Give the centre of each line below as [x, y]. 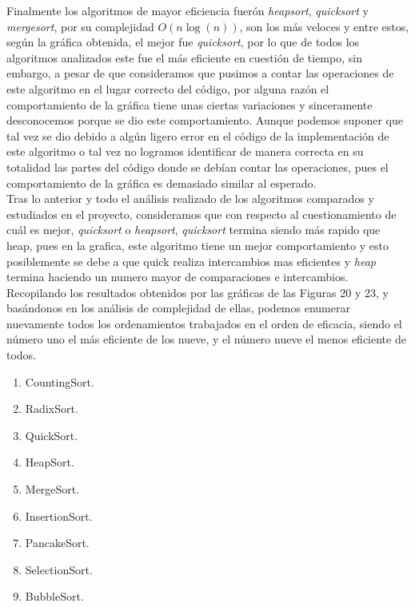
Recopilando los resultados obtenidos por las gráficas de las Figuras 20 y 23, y [198, 292]
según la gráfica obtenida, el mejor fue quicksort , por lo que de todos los [183, 42]
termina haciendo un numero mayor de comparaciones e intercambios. [178, 277]
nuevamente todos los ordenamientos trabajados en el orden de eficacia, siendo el [204, 323]
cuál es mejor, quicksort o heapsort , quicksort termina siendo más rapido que [194, 230]
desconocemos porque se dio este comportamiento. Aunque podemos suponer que [205, 120]
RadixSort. [52, 409]
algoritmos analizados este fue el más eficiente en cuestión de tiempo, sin [184, 57]
